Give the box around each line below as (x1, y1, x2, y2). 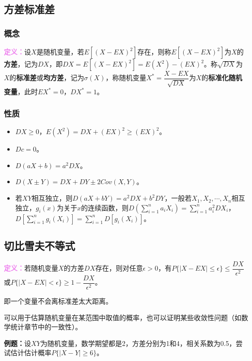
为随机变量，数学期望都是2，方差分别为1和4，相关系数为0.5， (40, 338, 236, 348)
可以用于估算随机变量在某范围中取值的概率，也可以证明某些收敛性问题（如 (4, 312, 241, 322)
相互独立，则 (31, 193, 73, 203)
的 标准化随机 (201, 72, 242, 83)
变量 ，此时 (4, 86, 38, 97)
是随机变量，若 (36, 47, 84, 56)
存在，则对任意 (95, 263, 143, 273)
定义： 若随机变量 (4, 263, 58, 273)
